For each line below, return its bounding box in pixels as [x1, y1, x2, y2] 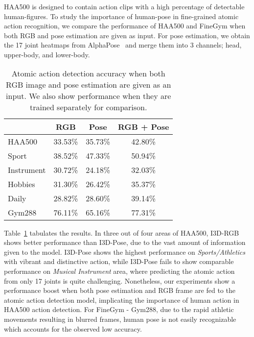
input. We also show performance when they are [6, 90, 171, 101]
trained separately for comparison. [29, 101, 147, 113]
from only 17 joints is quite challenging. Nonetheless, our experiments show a [4, 275, 235, 286]
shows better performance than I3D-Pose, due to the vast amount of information [4, 237, 246, 247]
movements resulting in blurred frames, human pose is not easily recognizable [4, 313, 236, 324]
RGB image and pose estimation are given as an [6, 78, 171, 90]
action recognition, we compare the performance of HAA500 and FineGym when [4, 21, 246, 31]
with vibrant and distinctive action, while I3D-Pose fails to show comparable [4, 256, 234, 266]
